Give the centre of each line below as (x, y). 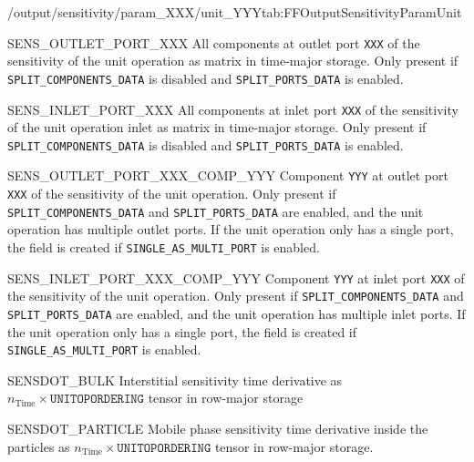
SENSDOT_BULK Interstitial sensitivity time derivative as (175, 380)
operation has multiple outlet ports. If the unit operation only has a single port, (231, 229)
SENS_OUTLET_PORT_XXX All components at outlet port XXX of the (214, 42)
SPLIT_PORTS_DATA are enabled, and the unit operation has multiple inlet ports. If (237, 313)
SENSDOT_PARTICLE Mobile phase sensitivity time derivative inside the (218, 429)
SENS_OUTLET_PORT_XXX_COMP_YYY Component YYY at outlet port (228, 175)
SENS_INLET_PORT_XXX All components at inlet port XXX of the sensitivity (233, 109)
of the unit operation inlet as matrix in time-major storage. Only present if (217, 127)
